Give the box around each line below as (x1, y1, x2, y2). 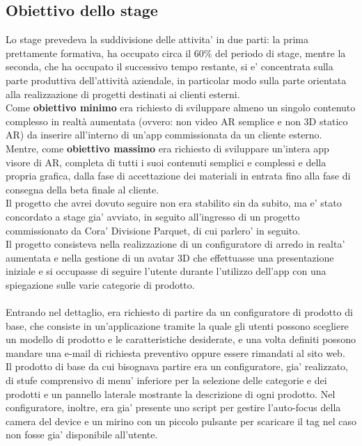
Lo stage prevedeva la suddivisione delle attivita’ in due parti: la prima (6, 32, 308, 47)
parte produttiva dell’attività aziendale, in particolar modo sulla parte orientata (6, 72, 347, 87)
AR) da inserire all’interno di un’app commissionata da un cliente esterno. (6, 127, 322, 142)
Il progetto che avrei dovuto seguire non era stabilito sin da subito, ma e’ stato (6, 196, 342, 210)
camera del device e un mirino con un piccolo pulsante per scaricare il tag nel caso (6, 413, 356, 428)
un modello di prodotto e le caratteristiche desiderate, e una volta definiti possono (6, 332, 356, 347)
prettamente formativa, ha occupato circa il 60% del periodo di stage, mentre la (6, 45, 346, 60)
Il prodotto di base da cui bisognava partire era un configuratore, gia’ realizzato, (6, 359, 349, 374)
